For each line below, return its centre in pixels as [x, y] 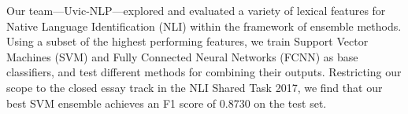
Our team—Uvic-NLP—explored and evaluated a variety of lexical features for [196, 10]
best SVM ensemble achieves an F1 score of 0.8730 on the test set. [167, 103]
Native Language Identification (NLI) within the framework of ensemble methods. [204, 26]
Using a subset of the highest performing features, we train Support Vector [187, 41]
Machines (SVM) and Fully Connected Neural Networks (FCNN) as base [182, 56]
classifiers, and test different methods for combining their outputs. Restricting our [204, 72]
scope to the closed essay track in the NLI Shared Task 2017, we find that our [195, 87]
